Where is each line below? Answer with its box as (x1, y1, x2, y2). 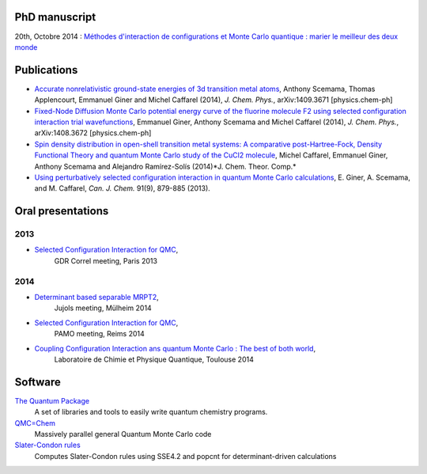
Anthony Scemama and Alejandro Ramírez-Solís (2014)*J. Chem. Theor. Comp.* (34, 161, 297, 171)
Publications (14, 63, 78, 77)
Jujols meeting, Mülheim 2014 (54, 303, 152, 313)
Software (14, 375, 61, 389)
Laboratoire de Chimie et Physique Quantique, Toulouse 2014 (54, 355, 255, 364)
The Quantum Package (14, 396, 90, 405)
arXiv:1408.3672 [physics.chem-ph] (34, 128, 152, 138)
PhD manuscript (14, 10, 96, 24)
